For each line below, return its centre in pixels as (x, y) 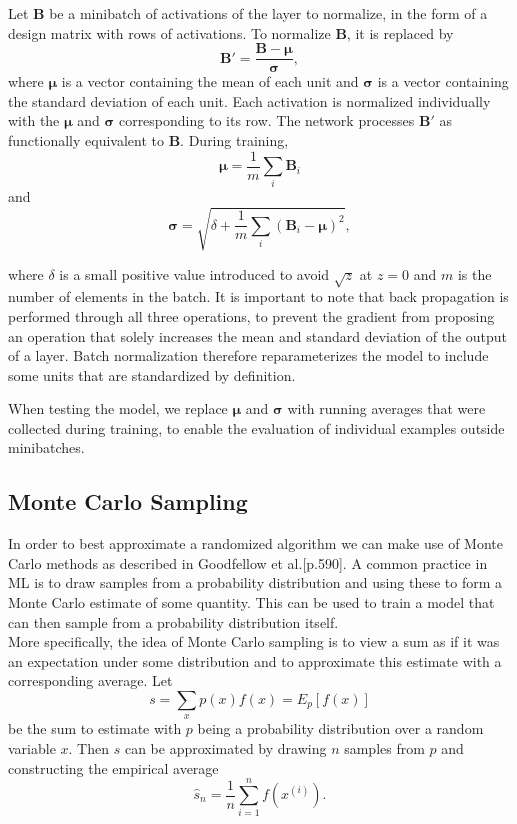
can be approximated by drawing (225, 748)
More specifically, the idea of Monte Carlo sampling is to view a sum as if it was (254, 641)
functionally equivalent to (86, 140)
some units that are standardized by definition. (152, 374)
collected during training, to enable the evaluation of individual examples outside (256, 427)
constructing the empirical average (113, 767)
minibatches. (46, 447)
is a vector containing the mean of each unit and (210, 81)
